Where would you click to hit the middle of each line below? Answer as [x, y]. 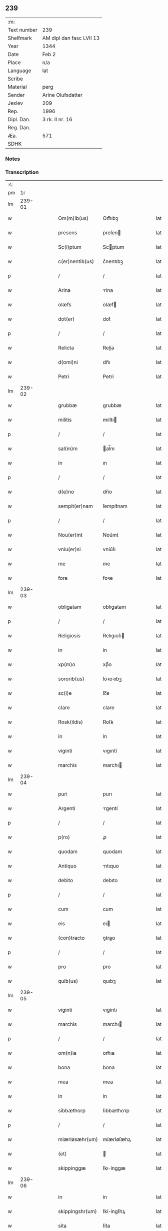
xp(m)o [67, 664]
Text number [22, 30]
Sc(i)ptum [70, 247]
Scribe [15, 79]
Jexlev [15, 103]
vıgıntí [110, 751]
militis [65, 420]
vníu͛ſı [109, 549]
